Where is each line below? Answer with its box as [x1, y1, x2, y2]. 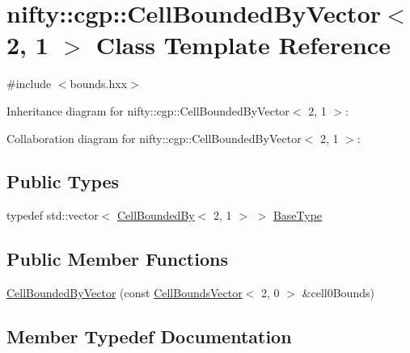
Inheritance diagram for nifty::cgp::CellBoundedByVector [6, 102, 290, 119]
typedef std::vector [6, 207, 99, 224]
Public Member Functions [6, 246, 228, 271]
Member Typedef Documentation [6, 324, 292, 349]
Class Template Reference [95, 28, 391, 61]
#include [6, 75, 52, 92]
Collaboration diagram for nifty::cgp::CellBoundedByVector [6, 129, 302, 146]
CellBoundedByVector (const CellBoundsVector [6, 284, 243, 301]
